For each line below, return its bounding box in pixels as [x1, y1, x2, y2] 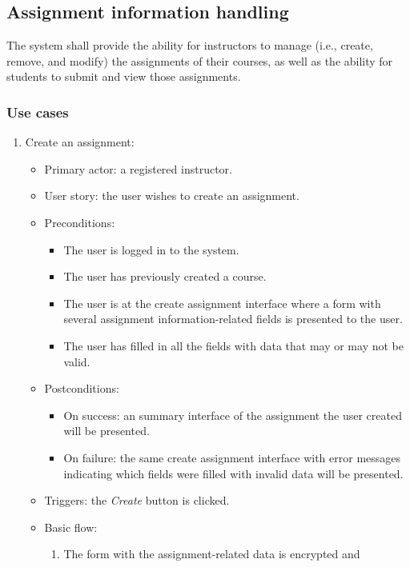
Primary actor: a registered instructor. [44, 160, 232, 177]
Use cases [6, 102, 69, 122]
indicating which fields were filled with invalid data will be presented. [63, 465, 404, 481]
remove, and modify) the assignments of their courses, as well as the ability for [6, 52, 393, 69]
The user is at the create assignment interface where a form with [63, 294, 381, 311]
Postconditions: [44, 380, 119, 397]
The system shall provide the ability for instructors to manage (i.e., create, [6, 37, 373, 54]
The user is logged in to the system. [63, 241, 239, 258]
